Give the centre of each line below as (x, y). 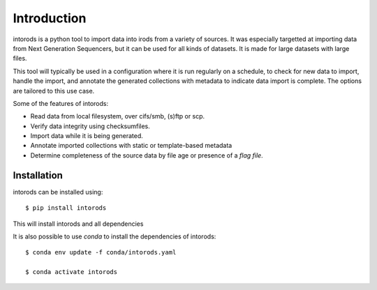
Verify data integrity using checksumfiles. (90, 126)
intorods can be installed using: (58, 192)
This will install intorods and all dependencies (78, 224)
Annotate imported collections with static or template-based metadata (131, 146)
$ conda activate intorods (72, 272)
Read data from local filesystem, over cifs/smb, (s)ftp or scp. (118, 116)
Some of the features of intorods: (60, 103)
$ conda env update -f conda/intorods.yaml (101, 252)
